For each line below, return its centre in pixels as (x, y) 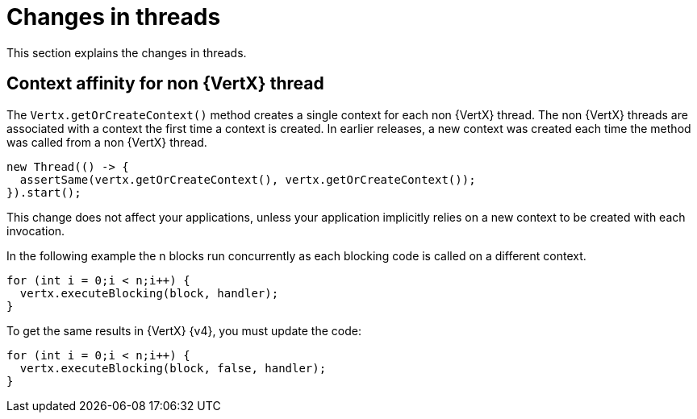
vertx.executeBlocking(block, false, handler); (173, 368)
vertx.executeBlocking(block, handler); (149, 293)
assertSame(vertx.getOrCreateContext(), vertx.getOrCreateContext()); (248, 179)
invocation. (36, 230)
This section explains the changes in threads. (127, 52)
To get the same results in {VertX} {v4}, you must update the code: (184, 330)
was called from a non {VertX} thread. (107, 142)
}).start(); (44, 192)
